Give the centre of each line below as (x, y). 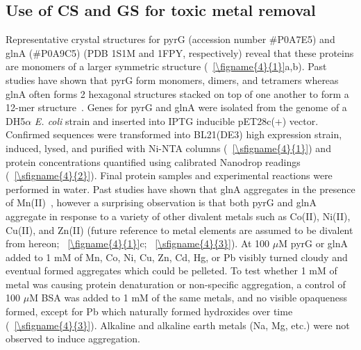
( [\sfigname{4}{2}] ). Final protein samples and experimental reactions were (169, 175)
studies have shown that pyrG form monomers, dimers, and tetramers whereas (172, 80)
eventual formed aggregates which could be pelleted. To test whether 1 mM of (171, 270)
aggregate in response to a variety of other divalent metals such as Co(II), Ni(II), (178, 216)
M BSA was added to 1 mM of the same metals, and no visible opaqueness (188, 298)
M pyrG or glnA (313, 243)
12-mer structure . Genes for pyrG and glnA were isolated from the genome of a (176, 107)
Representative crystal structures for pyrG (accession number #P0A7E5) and (170, 39)
